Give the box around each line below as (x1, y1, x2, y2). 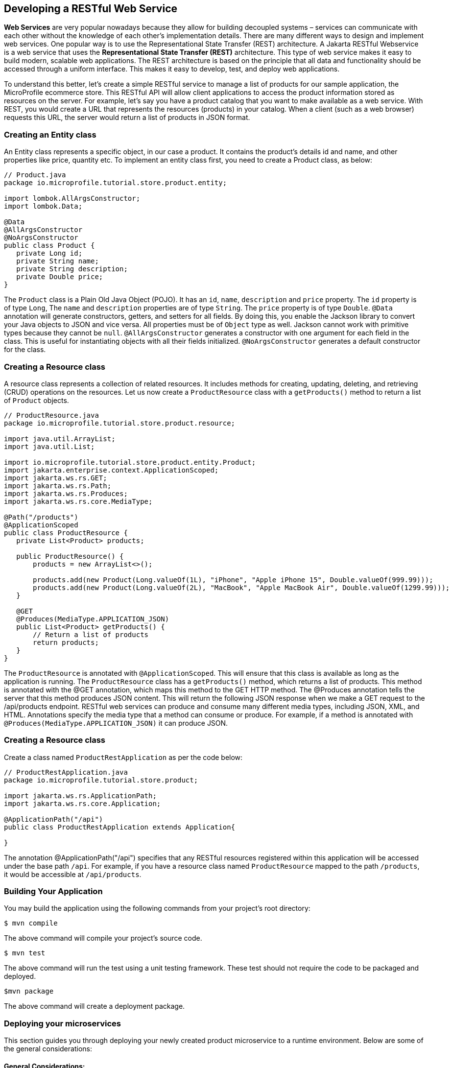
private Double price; (16, 273, 103, 281)
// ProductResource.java (4, 411, 99, 419)
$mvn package (4, 987, 54, 996)
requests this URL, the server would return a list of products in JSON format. (4, 113, 250, 122)
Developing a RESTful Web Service (4, 2, 178, 15)
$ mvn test (4, 949, 46, 957)
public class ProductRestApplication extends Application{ (4, 823, 236, 831)
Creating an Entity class (4, 129, 96, 140)
